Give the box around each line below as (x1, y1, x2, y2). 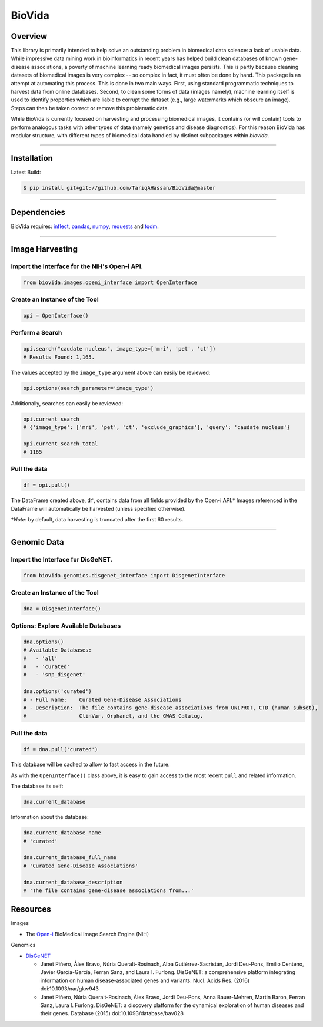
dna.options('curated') (23, 688, 92, 695)
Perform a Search (11, 329, 62, 337)
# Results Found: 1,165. (23, 354, 95, 361)
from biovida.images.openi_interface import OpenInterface (23, 279, 197, 286)
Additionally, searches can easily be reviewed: (11, 399, 124, 407)
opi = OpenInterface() (23, 312, 89, 319)
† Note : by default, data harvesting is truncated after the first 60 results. (11, 516, 184, 523)
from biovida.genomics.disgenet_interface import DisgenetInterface (23, 572, 225, 579)
